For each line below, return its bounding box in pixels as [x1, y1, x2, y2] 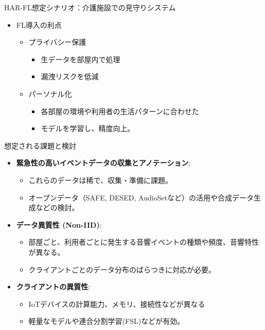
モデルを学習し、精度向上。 [41, 123, 135, 134]
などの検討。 [36, 202, 79, 213]
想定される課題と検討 [4, 140, 76, 151]
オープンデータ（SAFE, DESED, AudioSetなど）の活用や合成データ [28, 192, 254, 203]
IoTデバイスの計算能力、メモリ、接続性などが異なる [28, 298, 205, 309]
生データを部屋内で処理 [41, 53, 120, 64]
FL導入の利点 [16, 19, 62, 30]
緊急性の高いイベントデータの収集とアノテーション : [16, 157, 191, 168]
